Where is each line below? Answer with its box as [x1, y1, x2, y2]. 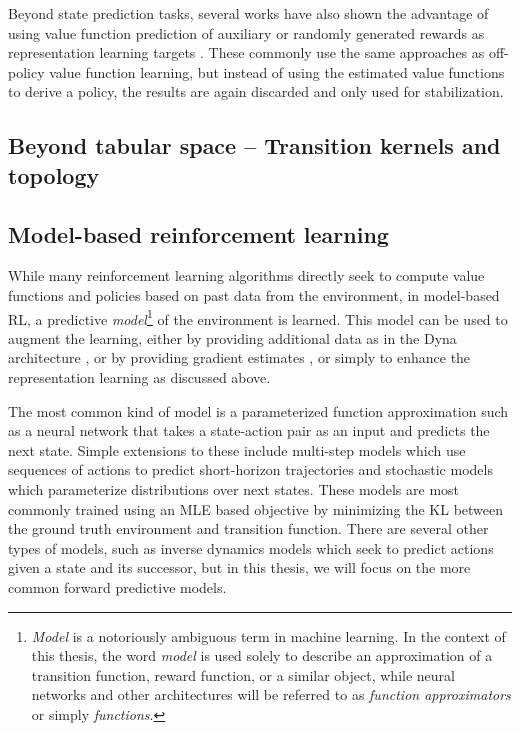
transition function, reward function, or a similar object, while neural [31, 664, 455, 685]
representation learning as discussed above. [8, 366, 271, 387]
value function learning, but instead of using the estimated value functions [49, 61, 505, 82]
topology [8, 159, 100, 190]
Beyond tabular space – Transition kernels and [8, 130, 501, 161]
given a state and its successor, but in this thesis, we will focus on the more [8, 557, 471, 578]
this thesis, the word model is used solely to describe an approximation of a [31, 645, 493, 666]
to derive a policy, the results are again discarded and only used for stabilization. [8, 81, 504, 102]
